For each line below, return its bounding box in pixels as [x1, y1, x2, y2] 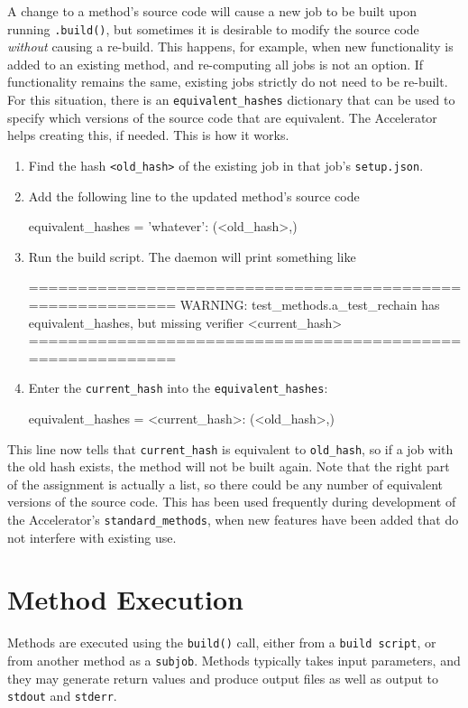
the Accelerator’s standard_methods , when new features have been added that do [7, 509, 459, 528]
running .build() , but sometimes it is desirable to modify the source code [7, 19, 419, 38]
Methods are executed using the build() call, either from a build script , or [7, 633, 436, 652]
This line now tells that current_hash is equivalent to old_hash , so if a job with [7, 439, 454, 458]
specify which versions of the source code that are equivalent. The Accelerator [7, 107, 437, 126]
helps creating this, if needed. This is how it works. [7, 126, 289, 144]
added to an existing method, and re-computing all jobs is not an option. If [7, 54, 424, 73]
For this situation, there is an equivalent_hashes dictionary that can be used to [7, 90, 455, 109]
